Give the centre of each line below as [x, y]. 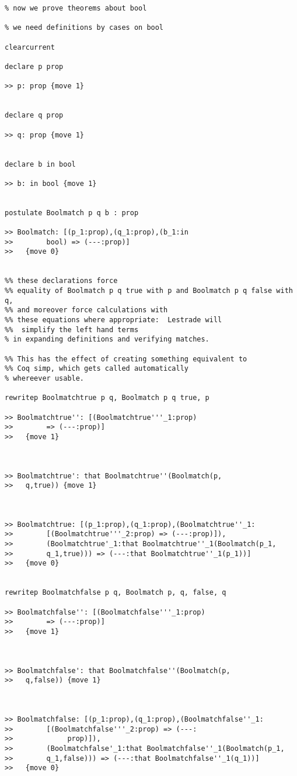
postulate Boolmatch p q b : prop [72, 213]
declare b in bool [40, 164]
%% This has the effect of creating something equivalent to [126, 359]
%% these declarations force [61, 281]
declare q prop [34, 115]
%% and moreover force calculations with [86, 310]
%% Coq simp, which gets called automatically [97, 369]
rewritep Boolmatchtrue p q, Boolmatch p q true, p [107, 398]
